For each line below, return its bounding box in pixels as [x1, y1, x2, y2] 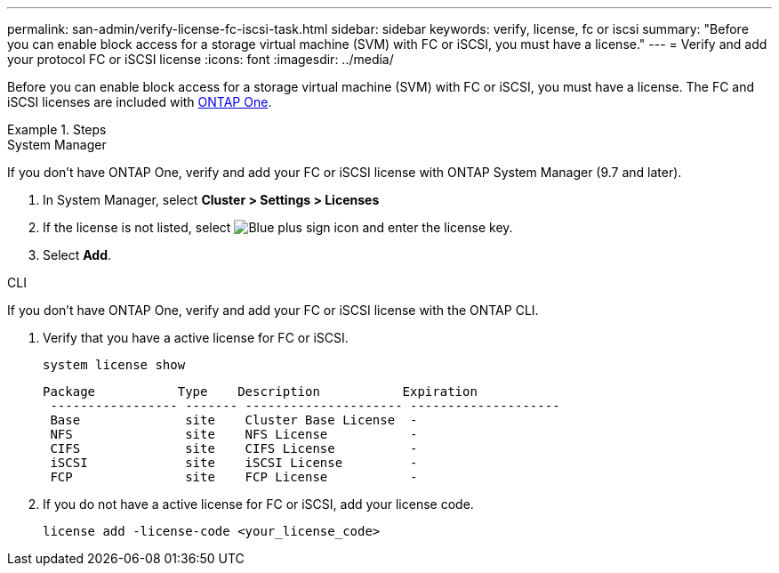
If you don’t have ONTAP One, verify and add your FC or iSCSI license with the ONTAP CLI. [7, 303, 539, 318]
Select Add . [43, 247, 112, 262]
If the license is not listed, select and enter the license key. [43, 220, 513, 235]
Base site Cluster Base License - [50, 413, 418, 427]
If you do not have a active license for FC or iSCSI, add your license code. [43, 496, 474, 512]
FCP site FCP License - [50, 470, 418, 484]
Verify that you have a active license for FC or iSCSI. [43, 330, 349, 345]
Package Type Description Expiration [43, 384, 478, 399]
